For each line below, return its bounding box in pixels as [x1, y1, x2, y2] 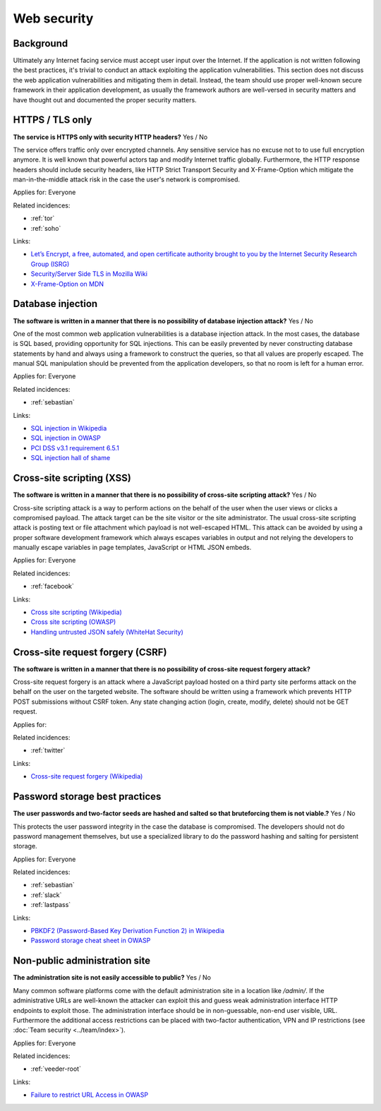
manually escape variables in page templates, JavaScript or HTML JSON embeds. [13, 544, 252, 552]
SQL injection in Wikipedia [30, 424, 107, 433]
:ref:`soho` [30, 224, 61, 232]
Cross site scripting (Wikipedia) [30, 608, 123, 617]
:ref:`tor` [30, 214, 55, 222]
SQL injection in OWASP [30, 434, 102, 443]
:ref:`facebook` [30, 582, 74, 591]
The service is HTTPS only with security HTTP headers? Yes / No [13, 133, 208, 141]
